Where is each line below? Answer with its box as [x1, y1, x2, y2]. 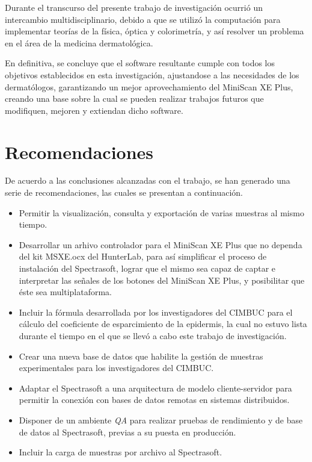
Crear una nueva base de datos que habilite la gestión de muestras [19, 349, 263, 362]
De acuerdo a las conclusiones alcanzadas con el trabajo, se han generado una [5, 174, 290, 187]
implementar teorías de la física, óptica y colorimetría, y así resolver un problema [5, 25, 304, 37]
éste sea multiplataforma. [19, 286, 112, 298]
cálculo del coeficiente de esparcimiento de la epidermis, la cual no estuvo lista [19, 317, 307, 330]
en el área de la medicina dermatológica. [5, 36, 153, 49]
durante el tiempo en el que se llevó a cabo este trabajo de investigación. [19, 329, 287, 342]
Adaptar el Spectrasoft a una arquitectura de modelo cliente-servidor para [19, 381, 292, 394]
